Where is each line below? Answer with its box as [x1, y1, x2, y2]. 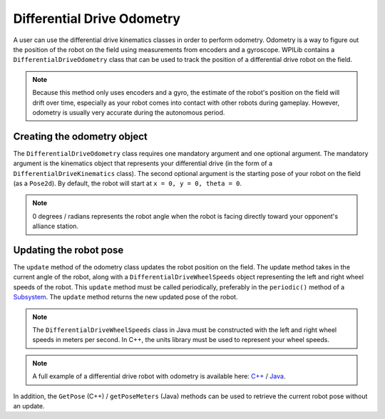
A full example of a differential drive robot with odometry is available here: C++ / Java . [32, 372, 286, 381]
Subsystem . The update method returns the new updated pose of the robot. [13, 293, 238, 301]
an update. [13, 401, 45, 410]
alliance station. [32, 222, 78, 231]
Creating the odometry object [13, 130, 148, 143]
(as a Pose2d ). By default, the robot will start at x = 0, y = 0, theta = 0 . [13, 179, 242, 187]
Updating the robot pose [13, 244, 124, 256]
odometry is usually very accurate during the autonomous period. [32, 108, 225, 117]
